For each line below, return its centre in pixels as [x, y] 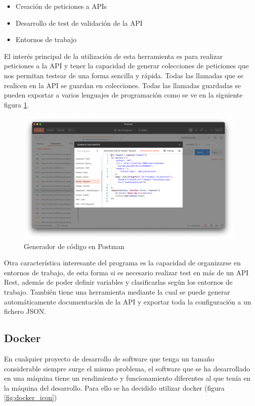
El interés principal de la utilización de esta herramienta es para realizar [113, 56]
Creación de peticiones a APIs [61, 6]
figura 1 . [17, 104]
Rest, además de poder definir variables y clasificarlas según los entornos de [118, 282]
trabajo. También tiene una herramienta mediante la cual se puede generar [117, 291]
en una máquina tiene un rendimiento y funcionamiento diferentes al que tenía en [127, 378]
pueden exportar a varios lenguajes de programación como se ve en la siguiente [123, 95]
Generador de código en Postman [74, 246]
